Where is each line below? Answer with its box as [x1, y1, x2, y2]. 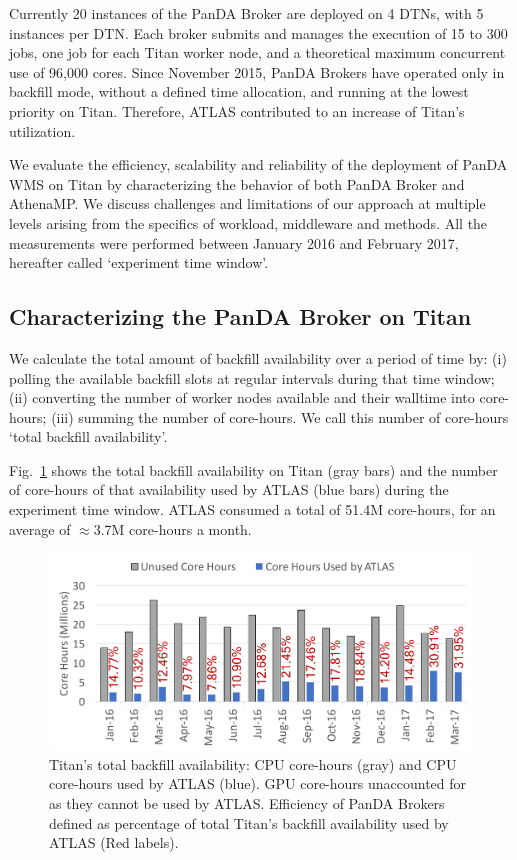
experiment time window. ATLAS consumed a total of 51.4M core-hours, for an [9, 499, 496, 520]
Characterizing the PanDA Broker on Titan [9, 301, 472, 332]
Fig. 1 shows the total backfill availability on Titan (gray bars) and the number [9, 459, 498, 480]
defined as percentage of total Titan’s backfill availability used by [49, 812, 449, 833]
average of [9, 518, 71, 539]
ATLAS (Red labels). [49, 832, 179, 853]
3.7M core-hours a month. [93, 518, 252, 539]
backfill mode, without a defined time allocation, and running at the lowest [9, 81, 469, 102]
